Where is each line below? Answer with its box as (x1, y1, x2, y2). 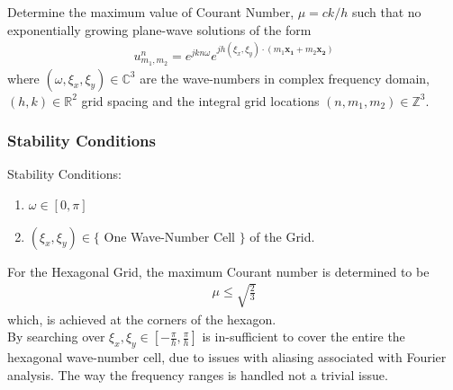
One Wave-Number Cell (104, 226, 235, 245)
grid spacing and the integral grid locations (81, 91, 320, 110)
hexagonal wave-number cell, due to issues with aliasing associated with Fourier (7, 348, 447, 367)
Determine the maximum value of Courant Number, (7, 3, 294, 21)
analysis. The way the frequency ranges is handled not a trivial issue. (7, 365, 388, 384)
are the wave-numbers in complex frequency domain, (140, 68, 430, 87)
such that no (351, 3, 421, 21)
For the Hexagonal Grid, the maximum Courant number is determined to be (7, 261, 430, 280)
